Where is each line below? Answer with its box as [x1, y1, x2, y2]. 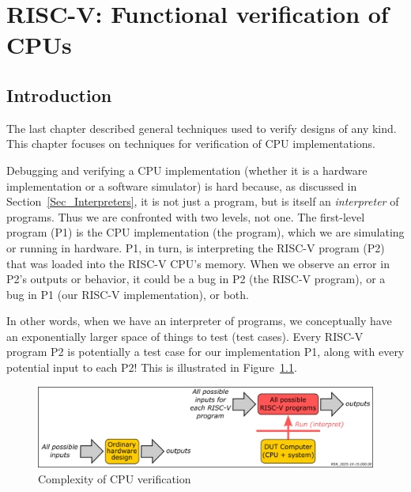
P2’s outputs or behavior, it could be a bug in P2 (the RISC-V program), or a [6, 271, 386, 287]
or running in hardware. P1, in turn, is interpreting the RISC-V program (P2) [6, 239, 385, 255]
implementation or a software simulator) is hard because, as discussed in [6, 177, 357, 194]
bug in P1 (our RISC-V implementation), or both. [6, 286, 249, 302]
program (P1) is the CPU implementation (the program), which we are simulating [6, 224, 405, 240]
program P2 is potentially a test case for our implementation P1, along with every [6, 343, 405, 360]
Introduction [6, 82, 112, 107]
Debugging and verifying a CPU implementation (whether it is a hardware [6, 161, 368, 178]
